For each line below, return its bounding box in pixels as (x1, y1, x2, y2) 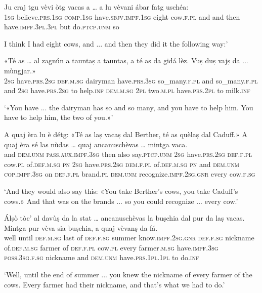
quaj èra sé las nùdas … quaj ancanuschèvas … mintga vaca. (4, 139, 188, 149)
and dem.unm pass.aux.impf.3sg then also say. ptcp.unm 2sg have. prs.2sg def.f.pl (4, 149, 252, 159)
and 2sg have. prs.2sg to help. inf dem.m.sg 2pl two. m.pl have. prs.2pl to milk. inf (4, 85, 250, 96)
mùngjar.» (4, 65, 36, 75)
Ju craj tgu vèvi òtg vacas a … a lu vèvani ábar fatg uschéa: (4, 2, 189, 12)
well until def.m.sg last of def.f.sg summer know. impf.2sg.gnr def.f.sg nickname (4, 232, 254, 243)
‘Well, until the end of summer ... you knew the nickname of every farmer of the (4, 269, 252, 280)
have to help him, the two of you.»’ (4, 112, 113, 122)
